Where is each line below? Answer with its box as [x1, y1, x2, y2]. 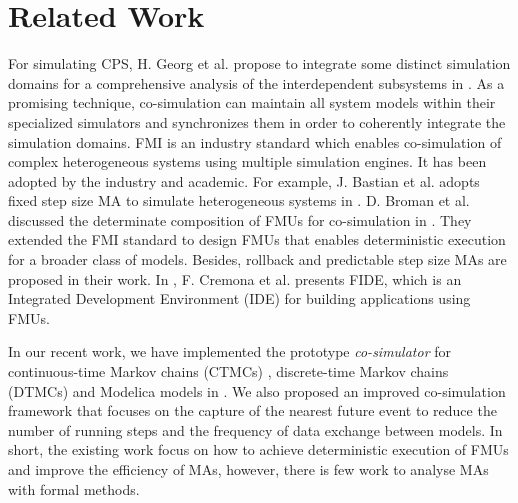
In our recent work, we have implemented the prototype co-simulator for [8, 341, 452, 362]
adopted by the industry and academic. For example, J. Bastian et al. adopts [8, 170, 480, 191]
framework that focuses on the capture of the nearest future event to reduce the [8, 400, 497, 421]
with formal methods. [8, 478, 140, 499]
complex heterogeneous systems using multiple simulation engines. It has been [8, 151, 487, 172]
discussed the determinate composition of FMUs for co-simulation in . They [8, 209, 472, 230]
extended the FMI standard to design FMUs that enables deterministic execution [8, 229, 506, 250]
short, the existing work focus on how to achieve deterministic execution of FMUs [8, 439, 509, 460]
